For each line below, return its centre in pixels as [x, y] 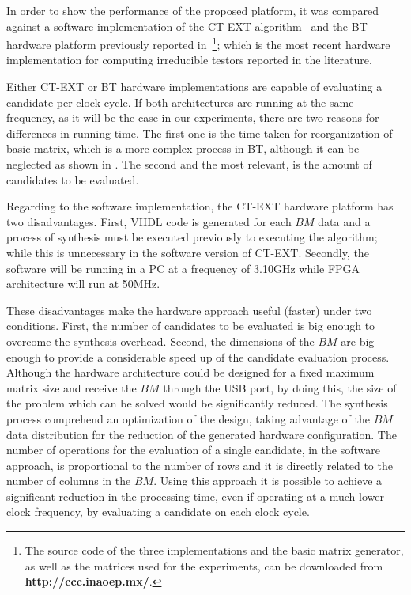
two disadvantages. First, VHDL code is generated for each [149, 221]
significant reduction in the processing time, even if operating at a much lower [195, 496]
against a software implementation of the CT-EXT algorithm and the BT [187, 26]
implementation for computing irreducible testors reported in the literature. [189, 60]
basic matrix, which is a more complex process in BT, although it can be [183, 148]
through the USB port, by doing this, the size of [280, 387]
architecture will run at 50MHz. [83, 284]
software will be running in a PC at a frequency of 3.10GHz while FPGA [183, 268]
